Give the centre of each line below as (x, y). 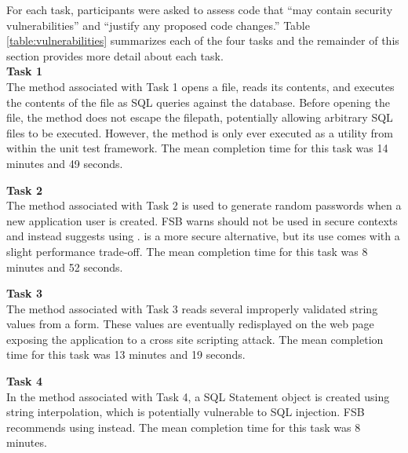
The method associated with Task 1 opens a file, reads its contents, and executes (200, 86)
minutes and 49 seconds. (65, 163)
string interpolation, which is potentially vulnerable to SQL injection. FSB (186, 412)
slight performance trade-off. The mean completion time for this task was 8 (187, 251)
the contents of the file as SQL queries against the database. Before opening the (198, 102)
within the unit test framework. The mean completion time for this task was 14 (197, 148)
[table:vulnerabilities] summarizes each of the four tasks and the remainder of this (203, 40)
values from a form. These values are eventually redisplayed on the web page (190, 324)
